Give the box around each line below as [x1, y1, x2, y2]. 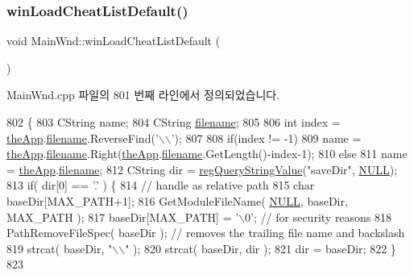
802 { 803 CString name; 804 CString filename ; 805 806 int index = [6, 114, 341, 130]
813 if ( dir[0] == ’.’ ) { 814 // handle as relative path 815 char [6, 177, 315, 194]
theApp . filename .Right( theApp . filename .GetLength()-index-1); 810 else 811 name [6, 145, 408, 162]
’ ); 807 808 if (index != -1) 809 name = [171, 129, 362, 146]
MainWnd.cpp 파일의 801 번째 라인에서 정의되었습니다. [6, 86, 280, 103]
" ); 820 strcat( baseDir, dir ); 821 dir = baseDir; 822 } [125, 240, 396, 256]
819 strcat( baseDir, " [6, 240, 113, 256]
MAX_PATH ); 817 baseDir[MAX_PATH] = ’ [6, 208, 239, 225]
